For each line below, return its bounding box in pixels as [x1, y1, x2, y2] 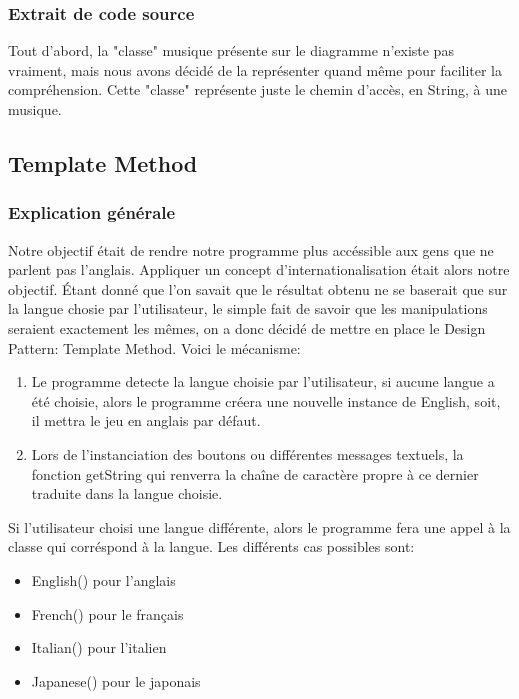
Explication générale [8, 200, 176, 225]
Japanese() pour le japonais [31, 670, 201, 691]
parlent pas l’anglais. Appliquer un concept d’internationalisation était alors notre [8, 259, 510, 280]
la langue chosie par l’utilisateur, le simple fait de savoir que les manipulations [8, 298, 488, 319]
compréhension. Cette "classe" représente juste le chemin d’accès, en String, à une [8, 79, 508, 100]
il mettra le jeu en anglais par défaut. [31, 410, 261, 431]
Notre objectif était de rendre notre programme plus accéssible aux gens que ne [8, 239, 494, 260]
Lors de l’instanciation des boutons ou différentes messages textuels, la [31, 443, 464, 464]
